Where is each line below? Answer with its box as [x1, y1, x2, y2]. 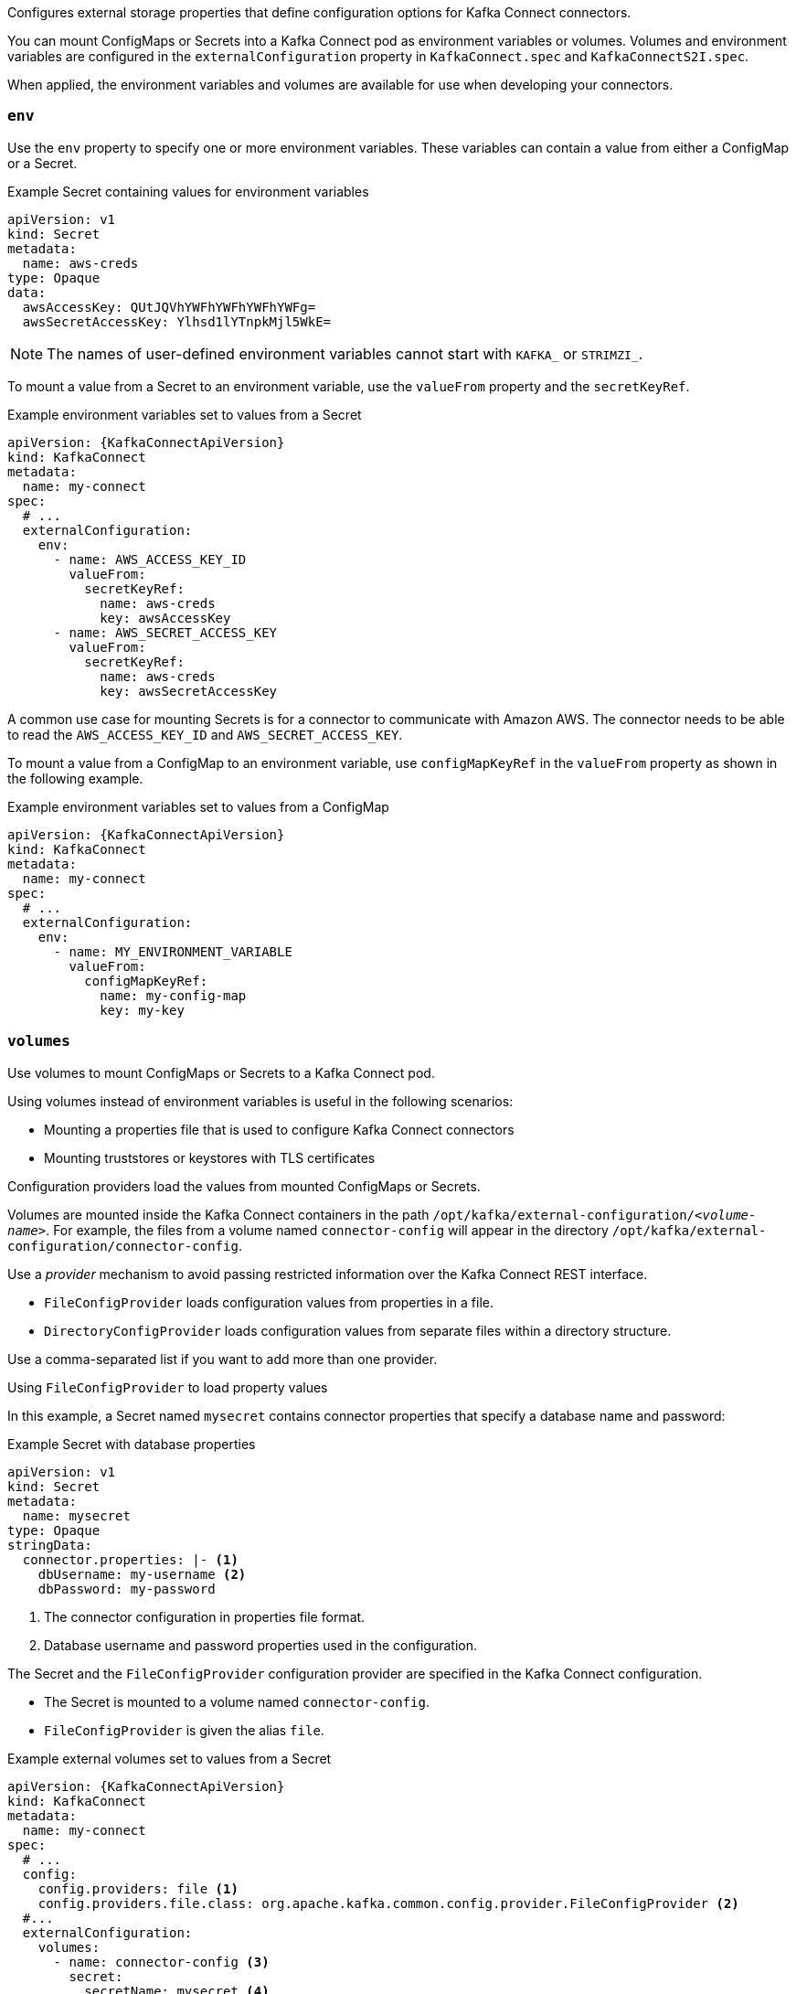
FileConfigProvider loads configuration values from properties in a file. [44, 1294, 494, 1310]
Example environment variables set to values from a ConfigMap [7, 798, 389, 815]
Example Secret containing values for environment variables [7, 183, 369, 199]
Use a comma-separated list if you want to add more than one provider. [7, 1350, 438, 1367]
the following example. [7, 770, 143, 786]
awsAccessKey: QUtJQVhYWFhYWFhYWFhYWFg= [22, 299, 316, 315]
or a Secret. [7, 155, 78, 171]
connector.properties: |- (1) [22, 1551, 239, 1567]
